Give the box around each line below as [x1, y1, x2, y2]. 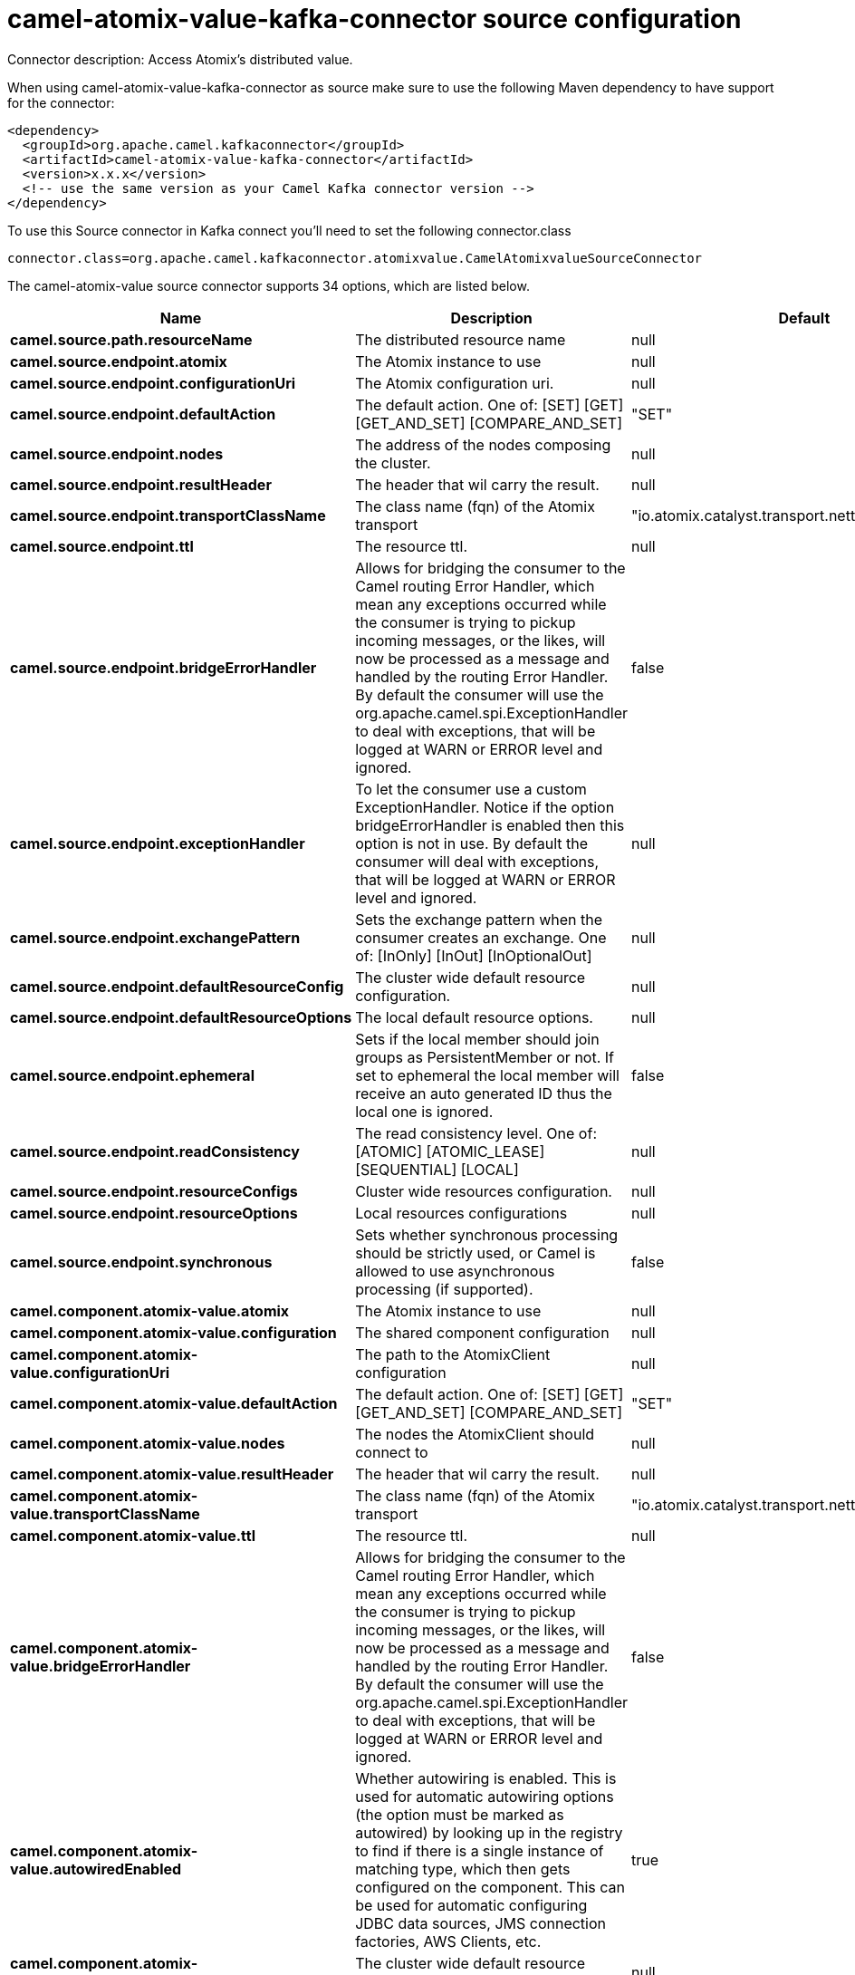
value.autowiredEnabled [10, 1859, 182, 1878]
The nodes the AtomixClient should [355, 1424, 595, 1443]
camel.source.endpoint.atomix [10, 352, 227, 371]
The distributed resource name [355, 330, 566, 349]
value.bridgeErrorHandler [10, 1656, 191, 1675]
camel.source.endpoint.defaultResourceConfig [10, 977, 344, 996]
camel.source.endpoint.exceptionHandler [10, 833, 305, 853]
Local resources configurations [355, 1203, 568, 1222]
